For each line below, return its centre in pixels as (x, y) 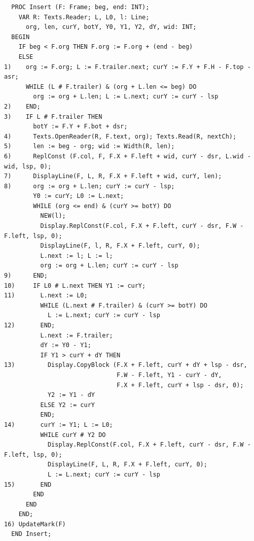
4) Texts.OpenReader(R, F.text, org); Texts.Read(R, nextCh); (120, 136)
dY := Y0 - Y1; (66, 345)
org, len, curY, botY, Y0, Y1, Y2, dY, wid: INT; (111, 27)
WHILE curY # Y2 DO (73, 435)
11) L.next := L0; (46, 296)
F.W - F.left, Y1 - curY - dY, (169, 375)
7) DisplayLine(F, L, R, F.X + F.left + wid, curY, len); (113, 176)
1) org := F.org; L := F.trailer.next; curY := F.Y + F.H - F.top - (128, 67)
